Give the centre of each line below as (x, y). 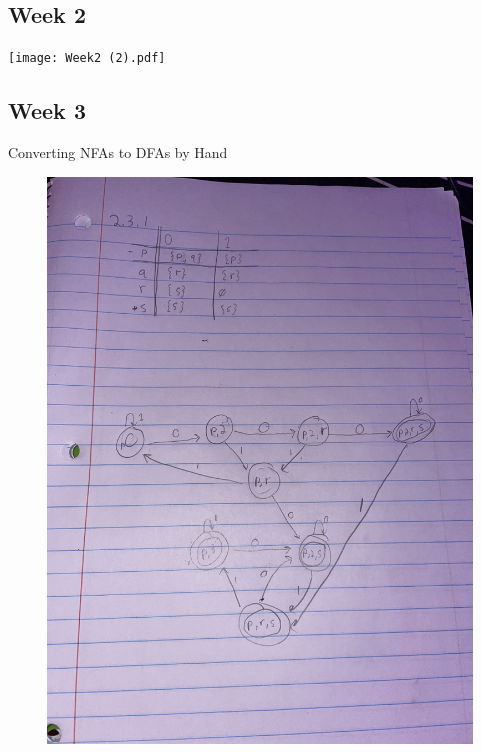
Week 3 (47, 110)
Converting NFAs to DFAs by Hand (118, 152)
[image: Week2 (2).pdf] (87, 58)
